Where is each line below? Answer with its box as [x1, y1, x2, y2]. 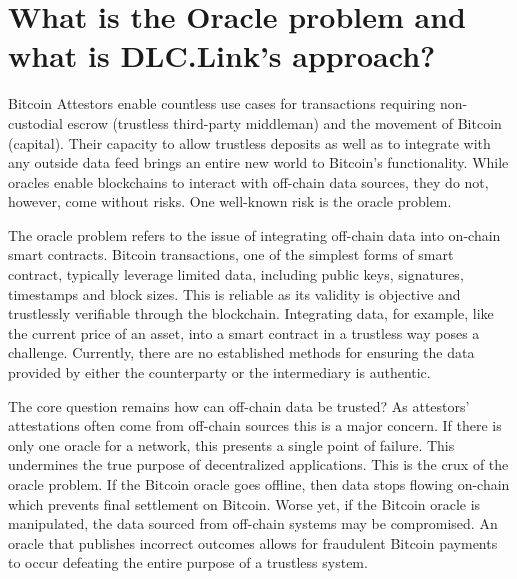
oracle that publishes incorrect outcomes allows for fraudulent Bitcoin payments [8, 532, 498, 553]
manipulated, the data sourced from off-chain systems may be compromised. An [8, 513, 498, 534]
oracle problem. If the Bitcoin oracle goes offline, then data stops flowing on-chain [8, 474, 510, 494]
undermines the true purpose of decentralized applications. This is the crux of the [8, 454, 509, 475]
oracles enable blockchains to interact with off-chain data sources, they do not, [8, 171, 489, 192]
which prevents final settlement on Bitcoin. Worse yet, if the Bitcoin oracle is [8, 493, 481, 514]
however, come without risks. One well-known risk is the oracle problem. [8, 191, 452, 212]
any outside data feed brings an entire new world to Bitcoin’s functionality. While [8, 152, 509, 173]
